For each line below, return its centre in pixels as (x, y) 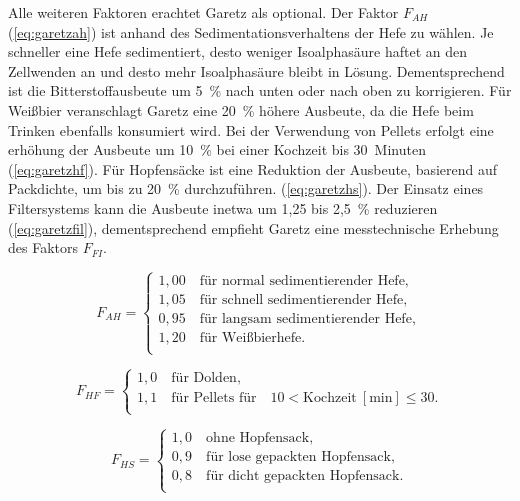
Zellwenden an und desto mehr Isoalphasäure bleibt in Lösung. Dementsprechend (256, 70)
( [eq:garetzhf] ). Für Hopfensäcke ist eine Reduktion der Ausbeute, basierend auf (253, 168)
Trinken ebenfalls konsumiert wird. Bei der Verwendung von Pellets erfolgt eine (251, 129)
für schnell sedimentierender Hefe (301, 300)
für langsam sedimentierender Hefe (305, 319)
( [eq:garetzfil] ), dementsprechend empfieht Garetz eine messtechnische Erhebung (253, 227)
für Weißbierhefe (250, 338)
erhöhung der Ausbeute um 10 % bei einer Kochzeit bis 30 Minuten (217, 149)
